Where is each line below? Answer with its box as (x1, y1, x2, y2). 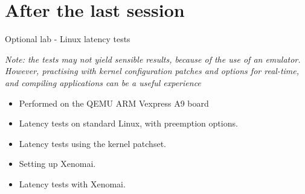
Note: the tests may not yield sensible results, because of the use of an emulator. (5, 52, 301, 65)
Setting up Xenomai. (19, 157, 96, 170)
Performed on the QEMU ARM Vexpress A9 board (19, 96, 209, 109)
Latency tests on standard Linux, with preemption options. (19, 117, 238, 130)
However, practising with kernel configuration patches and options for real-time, (5, 64, 300, 77)
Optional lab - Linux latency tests (5, 33, 130, 45)
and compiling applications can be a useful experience (5, 76, 201, 89)
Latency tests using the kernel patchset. (19, 137, 166, 149)
